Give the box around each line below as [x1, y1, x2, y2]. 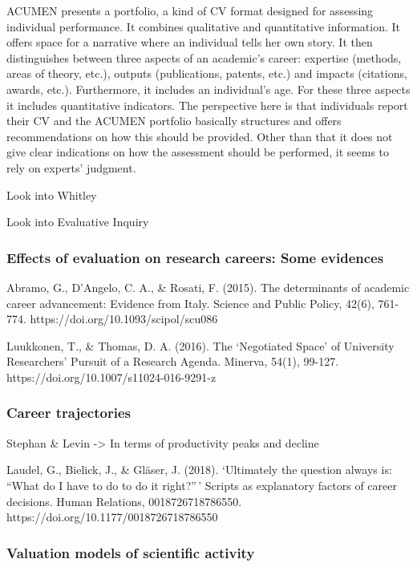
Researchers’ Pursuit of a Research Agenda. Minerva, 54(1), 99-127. [6, 353, 339, 370]
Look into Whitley [6, 186, 97, 203]
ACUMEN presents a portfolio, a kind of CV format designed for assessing [6, 2, 374, 18]
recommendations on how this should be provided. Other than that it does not [6, 128, 393, 144]
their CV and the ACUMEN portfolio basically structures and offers [6, 112, 342, 129]
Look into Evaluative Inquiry [6, 213, 149, 230]
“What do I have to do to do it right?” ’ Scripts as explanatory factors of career [6, 476, 397, 493]
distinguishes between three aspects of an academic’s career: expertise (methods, [6, 49, 402, 66]
